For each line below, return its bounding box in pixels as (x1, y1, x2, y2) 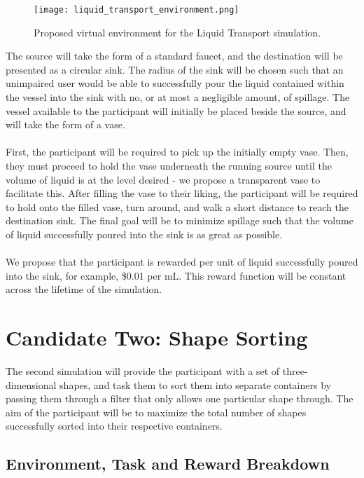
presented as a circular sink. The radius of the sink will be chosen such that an (6, 62, 344, 76)
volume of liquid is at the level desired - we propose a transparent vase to (6, 172, 321, 186)
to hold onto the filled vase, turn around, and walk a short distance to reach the (6, 199, 349, 214)
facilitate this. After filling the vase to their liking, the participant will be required (6, 186, 358, 200)
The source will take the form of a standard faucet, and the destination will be (6, 48, 343, 63)
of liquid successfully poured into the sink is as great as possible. (6, 226, 283, 241)
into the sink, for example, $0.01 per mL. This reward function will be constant (6, 268, 346, 282)
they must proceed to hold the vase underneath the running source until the (6, 158, 332, 172)
